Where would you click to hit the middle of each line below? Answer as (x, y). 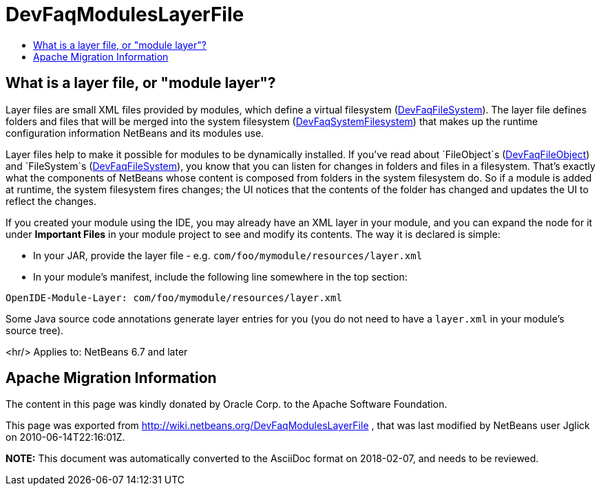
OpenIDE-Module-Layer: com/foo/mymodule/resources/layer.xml (174, 297)
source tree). (35, 330)
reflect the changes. (51, 201)
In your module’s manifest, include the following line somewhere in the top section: (220, 276)
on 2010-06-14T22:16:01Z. (65, 437)
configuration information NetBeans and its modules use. (135, 133)
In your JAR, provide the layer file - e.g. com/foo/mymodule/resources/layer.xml (228, 255)
